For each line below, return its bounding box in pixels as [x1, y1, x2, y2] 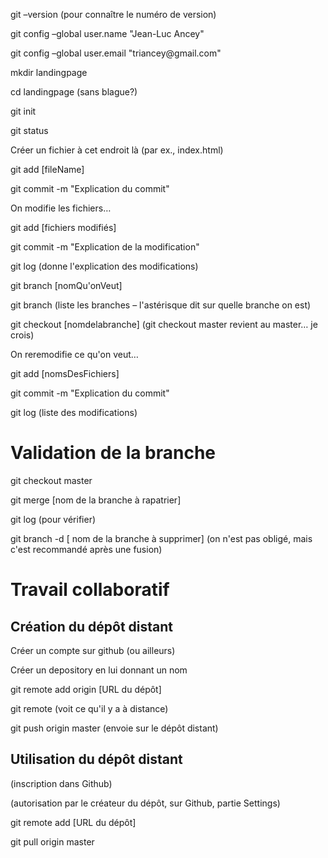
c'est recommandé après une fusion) [10, 543, 163, 555]
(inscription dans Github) [10, 777, 113, 789]
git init [10, 105, 37, 117]
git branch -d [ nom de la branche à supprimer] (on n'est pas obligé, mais [10, 532, 313, 544]
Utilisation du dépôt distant [10, 751, 183, 768]
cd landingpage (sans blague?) [10, 86, 138, 98]
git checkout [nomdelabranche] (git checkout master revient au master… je [10, 319, 318, 330]
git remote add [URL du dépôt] [10, 816, 137, 828]
